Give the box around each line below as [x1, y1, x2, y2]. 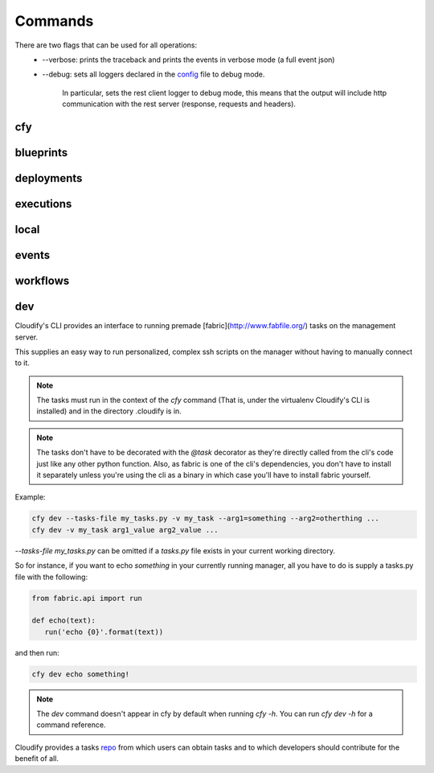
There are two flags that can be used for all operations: [14, 40, 198, 50]
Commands [14, 12, 94, 30]
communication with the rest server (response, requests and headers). [62, 99, 297, 109]
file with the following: [14, 572, 88, 582]
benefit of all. [14, 754, 59, 763]
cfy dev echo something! [31, 669, 130, 679]
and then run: [14, 648, 59, 657]
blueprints [14, 146, 68, 159]
